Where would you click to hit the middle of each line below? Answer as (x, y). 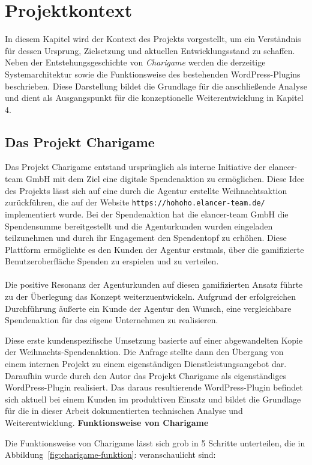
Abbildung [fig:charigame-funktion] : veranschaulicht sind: (110, 454)
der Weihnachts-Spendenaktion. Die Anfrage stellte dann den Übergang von (144, 352)
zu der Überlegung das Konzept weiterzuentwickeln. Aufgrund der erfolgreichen (150, 296)
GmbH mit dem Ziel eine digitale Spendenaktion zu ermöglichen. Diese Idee (165, 179)
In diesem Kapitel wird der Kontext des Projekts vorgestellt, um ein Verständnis (153, 39)
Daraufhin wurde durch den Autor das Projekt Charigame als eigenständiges (146, 375)
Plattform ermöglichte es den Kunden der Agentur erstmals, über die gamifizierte (154, 249)
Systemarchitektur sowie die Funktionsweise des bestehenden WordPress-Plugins (153, 74)
